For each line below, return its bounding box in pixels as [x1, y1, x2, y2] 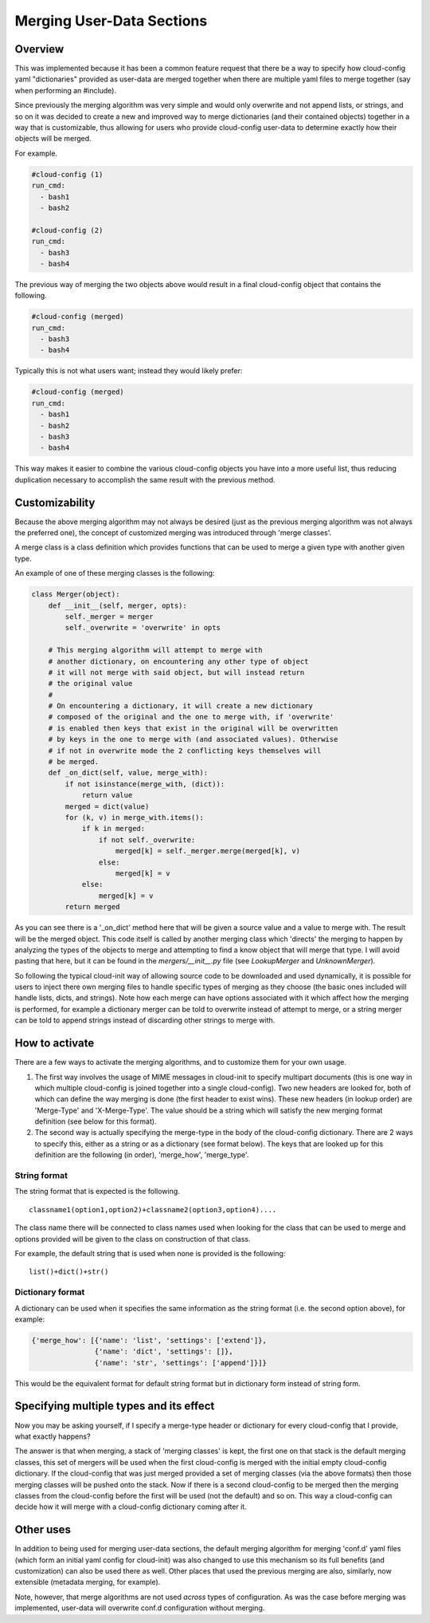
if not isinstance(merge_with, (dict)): [64, 779, 225, 789]
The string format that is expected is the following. [14, 1187, 181, 1196]
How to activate [14, 1037, 95, 1050]
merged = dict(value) [64, 802, 150, 811]
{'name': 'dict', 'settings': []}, [94, 1347, 234, 1356]
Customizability [14, 495, 96, 510]
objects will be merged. [14, 134, 92, 144]
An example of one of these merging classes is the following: [14, 569, 215, 578]
